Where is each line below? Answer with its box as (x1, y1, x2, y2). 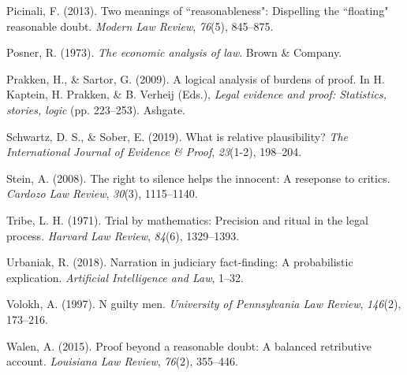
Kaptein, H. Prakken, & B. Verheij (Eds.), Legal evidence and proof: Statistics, (6, 86, 386, 102)
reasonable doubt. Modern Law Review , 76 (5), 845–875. (6, 17, 274, 34)
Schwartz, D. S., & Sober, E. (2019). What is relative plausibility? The (6, 128, 349, 144)
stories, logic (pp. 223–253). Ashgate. (6, 101, 186, 117)
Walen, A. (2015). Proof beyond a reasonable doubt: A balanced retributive (6, 337, 372, 354)
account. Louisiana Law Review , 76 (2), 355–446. (6, 353, 239, 369)
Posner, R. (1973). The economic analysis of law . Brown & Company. (6, 44, 342, 61)
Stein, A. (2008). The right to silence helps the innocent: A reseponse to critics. (6, 169, 390, 186)
